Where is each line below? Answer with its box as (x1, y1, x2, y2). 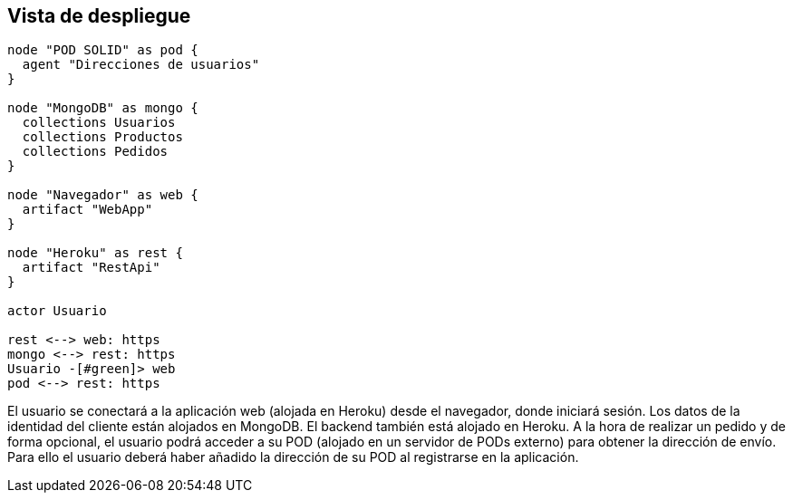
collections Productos (22, 130, 183, 145)
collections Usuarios (22, 115, 176, 130)
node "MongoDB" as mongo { (7, 101, 198, 116)
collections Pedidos (22, 144, 169, 159)
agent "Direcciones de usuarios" (22, 57, 260, 72)
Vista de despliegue (7, 5, 191, 27)
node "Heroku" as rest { (7, 245, 183, 261)
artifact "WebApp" (22, 202, 153, 217)
